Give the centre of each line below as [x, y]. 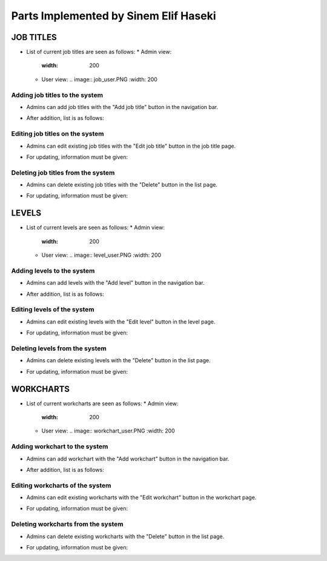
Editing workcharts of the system [61, 485]
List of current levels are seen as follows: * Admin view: [95, 228]
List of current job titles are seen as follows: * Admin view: [99, 52]
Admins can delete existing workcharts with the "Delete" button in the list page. [125, 536]
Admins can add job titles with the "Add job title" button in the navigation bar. [122, 107]
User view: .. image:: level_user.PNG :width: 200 [101, 255]
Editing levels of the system [53, 310]
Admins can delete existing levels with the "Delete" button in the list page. [119, 360]
